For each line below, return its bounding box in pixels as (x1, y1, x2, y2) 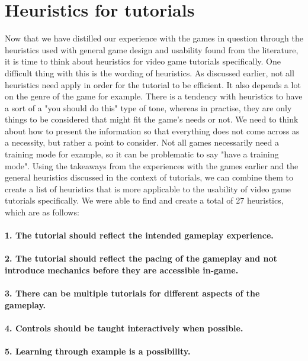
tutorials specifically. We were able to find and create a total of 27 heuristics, (5, 194, 284, 207)
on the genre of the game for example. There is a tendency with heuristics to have (5, 90, 303, 102)
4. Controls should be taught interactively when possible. (5, 321, 243, 334)
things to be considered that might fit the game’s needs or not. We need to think (5, 113, 299, 125)
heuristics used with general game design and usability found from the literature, (5, 43, 299, 56)
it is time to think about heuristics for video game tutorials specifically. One (5, 55, 281, 67)
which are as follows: (5, 206, 79, 218)
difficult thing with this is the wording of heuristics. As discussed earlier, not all (5, 66, 294, 79)
